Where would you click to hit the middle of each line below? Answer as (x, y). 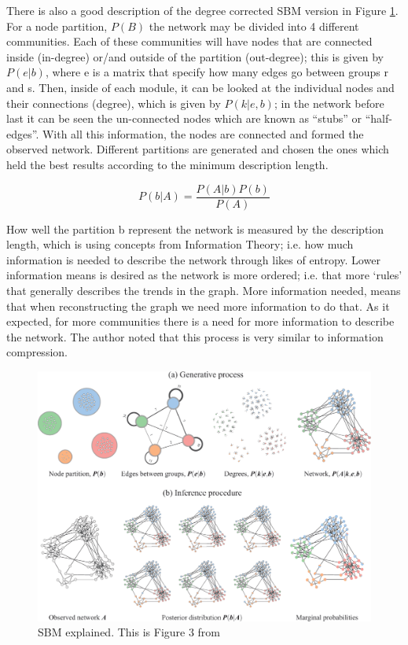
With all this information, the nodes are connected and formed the (203, 133)
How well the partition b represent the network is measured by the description (195, 229)
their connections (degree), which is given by (114, 103)
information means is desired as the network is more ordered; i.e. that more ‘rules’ (204, 275)
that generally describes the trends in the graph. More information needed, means (204, 290)
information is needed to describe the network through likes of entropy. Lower (193, 259)
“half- (379, 118)
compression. (37, 352)
